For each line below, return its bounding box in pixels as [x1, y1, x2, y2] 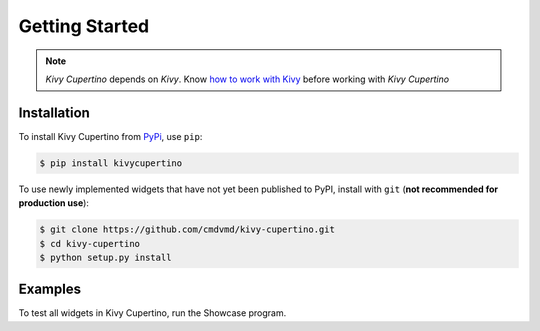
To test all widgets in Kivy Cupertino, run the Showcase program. [18, 307, 287, 319]
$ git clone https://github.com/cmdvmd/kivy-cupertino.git [39, 224, 335, 235]
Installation [18, 104, 90, 121]
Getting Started [18, 15, 150, 37]
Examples [18, 281, 82, 298]
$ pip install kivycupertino [39, 157, 183, 169]
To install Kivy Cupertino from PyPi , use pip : [18, 130, 203, 142]
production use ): [18, 197, 90, 209]
